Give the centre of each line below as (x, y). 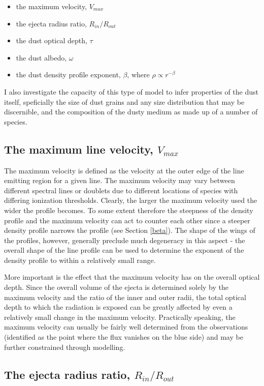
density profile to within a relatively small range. (80, 260)
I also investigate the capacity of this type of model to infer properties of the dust (131, 91)
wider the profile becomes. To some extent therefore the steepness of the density (129, 210)
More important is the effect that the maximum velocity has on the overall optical (132, 277)
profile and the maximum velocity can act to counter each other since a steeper (127, 220)
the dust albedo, (41, 57)
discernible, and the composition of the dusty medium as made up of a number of (131, 112)
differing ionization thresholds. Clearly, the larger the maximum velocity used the (131, 200)
